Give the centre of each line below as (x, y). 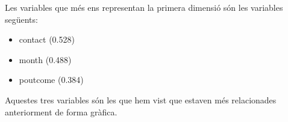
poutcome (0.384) (51, 80)
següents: (21, 19)
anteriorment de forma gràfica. (61, 111)
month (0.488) (45, 59)
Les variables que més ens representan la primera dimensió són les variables (144, 7)
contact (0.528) (47, 39)
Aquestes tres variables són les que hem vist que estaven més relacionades (141, 99)
